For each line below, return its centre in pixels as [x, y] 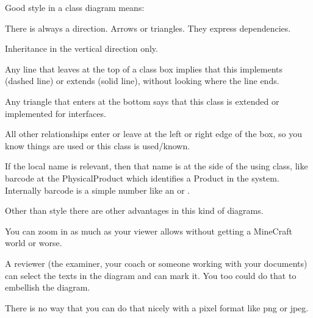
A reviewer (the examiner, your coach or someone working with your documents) [156, 263]
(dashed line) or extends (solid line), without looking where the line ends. [142, 81]
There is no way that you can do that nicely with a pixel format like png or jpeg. [157, 307]
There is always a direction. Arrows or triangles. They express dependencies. [148, 28]
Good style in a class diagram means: [75, 7]
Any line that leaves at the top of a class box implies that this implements [144, 69]
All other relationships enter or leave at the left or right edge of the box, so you [153, 134]
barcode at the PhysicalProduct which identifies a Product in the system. [142, 178]
